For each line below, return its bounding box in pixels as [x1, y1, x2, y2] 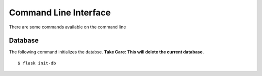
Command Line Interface [9, 7, 111, 18]
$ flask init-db [17, 60, 56, 66]
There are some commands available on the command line [9, 24, 126, 30]
